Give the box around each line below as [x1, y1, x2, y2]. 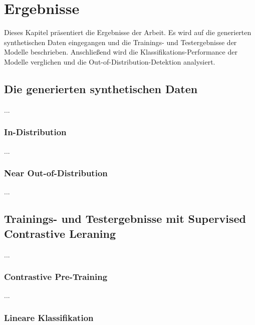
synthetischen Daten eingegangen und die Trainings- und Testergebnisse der [4, 37, 237, 47]
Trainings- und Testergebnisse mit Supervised [4, 211, 246, 226]
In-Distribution [4, 126, 67, 138]
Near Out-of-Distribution [4, 167, 108, 179]
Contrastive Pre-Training [4, 270, 108, 283]
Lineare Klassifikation [4, 311, 94, 323]
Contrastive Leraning [4, 225, 116, 241]
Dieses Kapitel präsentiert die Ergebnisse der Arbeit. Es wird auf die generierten [4, 27, 251, 38]
